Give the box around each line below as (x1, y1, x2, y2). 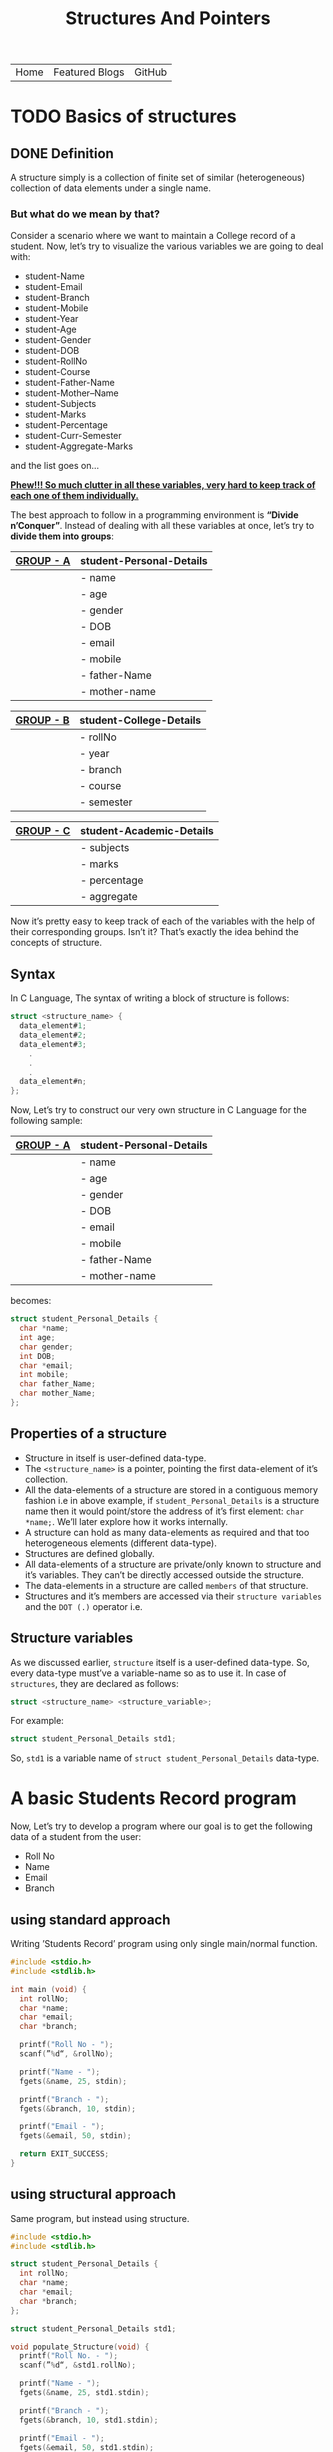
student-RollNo (24, 355, 88, 367)
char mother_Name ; (19, 1388, 97, 1399)
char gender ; (19, 1342, 74, 1352)
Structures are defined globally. (24, 1547, 155, 1559)
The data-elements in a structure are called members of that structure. (24, 1579, 309, 1591)
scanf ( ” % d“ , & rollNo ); (19, 2049, 114, 2059)
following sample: (10, 1115, 83, 1127)
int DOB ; (19, 1351, 56, 1361)
